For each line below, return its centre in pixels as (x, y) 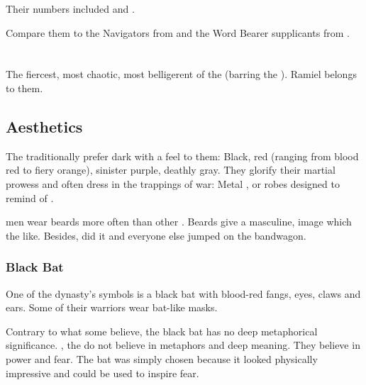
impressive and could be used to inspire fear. (102, 373)
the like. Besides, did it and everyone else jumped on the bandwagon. (156, 235)
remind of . (30, 197)
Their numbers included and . (70, 9)
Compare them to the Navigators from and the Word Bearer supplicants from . (178, 32)
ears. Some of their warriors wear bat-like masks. (112, 307)
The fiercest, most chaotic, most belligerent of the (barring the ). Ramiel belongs (181, 74)
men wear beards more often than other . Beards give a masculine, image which (179, 222)
